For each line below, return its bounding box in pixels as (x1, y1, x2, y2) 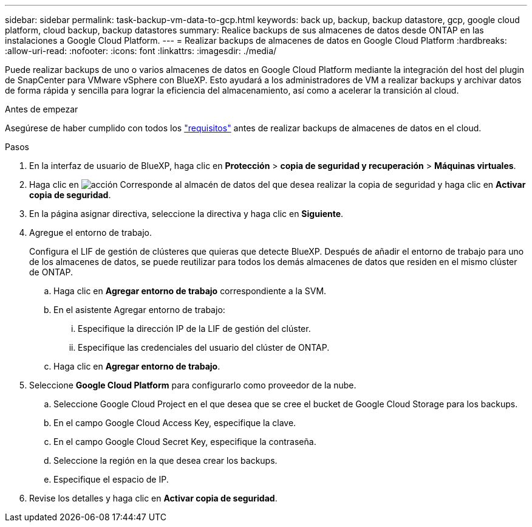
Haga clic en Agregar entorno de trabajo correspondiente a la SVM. (53, 286, 327, 296)
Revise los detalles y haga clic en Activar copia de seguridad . (29, 493, 278, 503)
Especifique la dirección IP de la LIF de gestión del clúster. (78, 323, 311, 334)
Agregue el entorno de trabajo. (29, 227, 152, 238)
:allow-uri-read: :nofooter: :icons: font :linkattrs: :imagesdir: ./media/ (5, 46, 277, 56)
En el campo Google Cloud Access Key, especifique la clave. (53, 418, 296, 428)
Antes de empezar (5, 104, 78, 114)
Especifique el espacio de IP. (53, 474, 169, 484)
